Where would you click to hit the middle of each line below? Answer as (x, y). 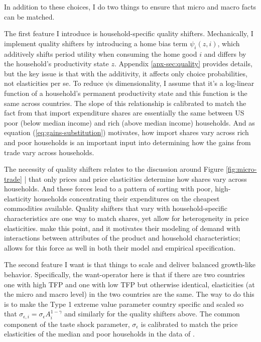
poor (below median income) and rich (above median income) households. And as (129, 122)
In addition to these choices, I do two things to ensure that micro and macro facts (130, 7)
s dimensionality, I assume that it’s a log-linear (182, 83)
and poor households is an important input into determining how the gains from (127, 142)
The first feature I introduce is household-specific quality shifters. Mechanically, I (129, 33)
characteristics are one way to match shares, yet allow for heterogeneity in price (126, 218)
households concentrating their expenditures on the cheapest (127, 198)
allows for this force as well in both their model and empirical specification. (120, 247)
